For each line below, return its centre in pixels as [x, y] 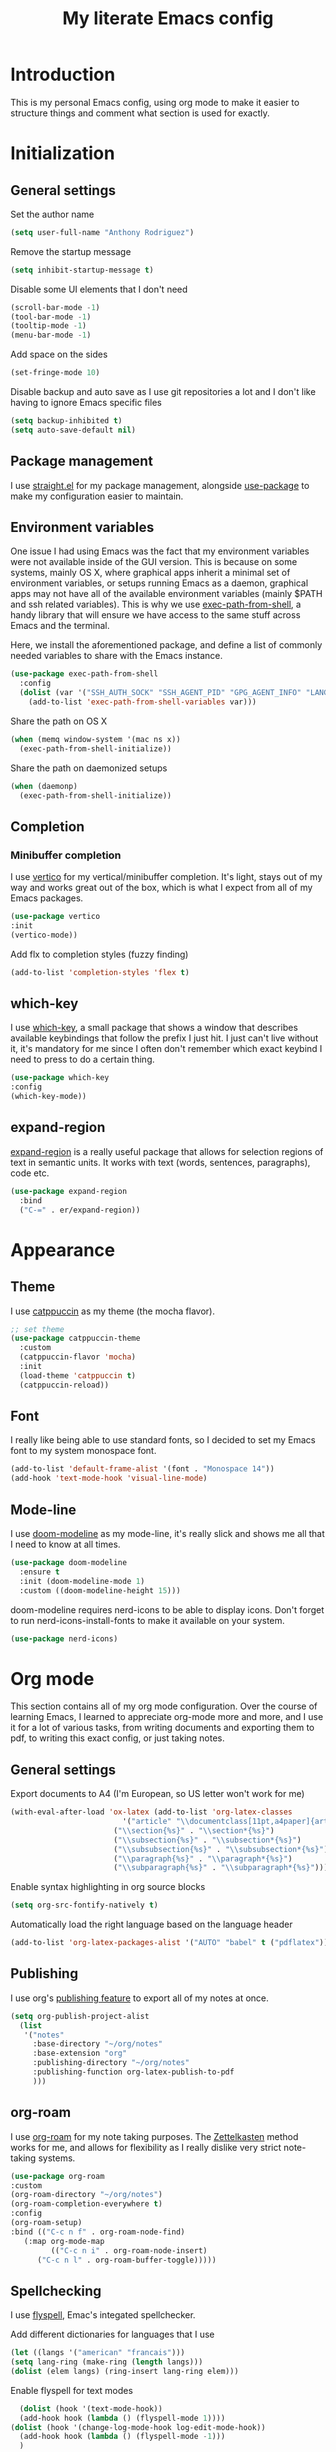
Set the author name [52, 214]
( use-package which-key [60, 1078]
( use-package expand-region [69, 1191]
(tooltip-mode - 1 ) [48, 326]
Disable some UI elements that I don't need [99, 289]
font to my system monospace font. [83, 1451]
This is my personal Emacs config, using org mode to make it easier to [155, 102]
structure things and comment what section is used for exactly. [140, 113]
